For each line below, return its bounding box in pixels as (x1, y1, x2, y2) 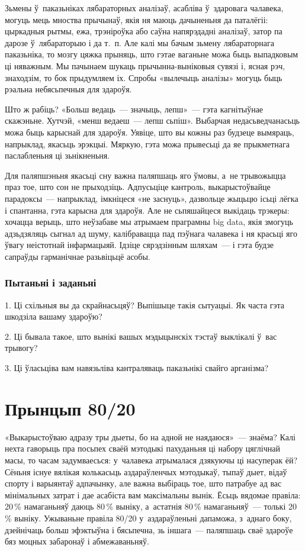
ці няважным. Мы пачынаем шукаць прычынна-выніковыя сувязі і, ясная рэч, (5, 59, 285, 72)
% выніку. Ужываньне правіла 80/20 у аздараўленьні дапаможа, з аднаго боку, (5, 511, 292, 524)
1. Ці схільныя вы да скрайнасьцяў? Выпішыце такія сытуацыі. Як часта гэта (5, 298, 285, 311)
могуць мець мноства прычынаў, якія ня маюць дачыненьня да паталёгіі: (5, 13, 268, 25)
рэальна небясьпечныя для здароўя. (5, 83, 132, 95)
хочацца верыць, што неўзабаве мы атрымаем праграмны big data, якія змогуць (5, 215, 293, 228)
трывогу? (5, 341, 38, 354)
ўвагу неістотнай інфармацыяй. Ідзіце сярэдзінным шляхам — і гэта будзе (5, 239, 274, 251)
